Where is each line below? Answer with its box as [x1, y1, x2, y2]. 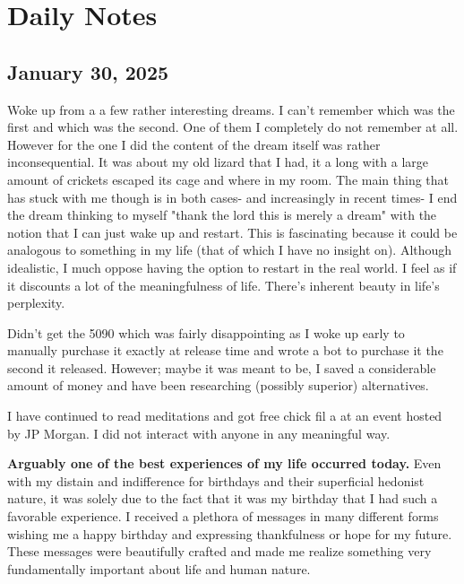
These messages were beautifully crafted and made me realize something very [7, 542, 432, 561]
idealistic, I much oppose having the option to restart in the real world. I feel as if [7, 257, 457, 276]
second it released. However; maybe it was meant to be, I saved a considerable [7, 358, 436, 377]
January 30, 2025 [7, 57, 169, 85]
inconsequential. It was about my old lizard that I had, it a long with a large [7, 153, 429, 171]
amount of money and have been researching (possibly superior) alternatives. [7, 376, 429, 395]
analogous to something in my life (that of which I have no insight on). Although [7, 240, 452, 259]
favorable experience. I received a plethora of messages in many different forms [7, 507, 439, 526]
